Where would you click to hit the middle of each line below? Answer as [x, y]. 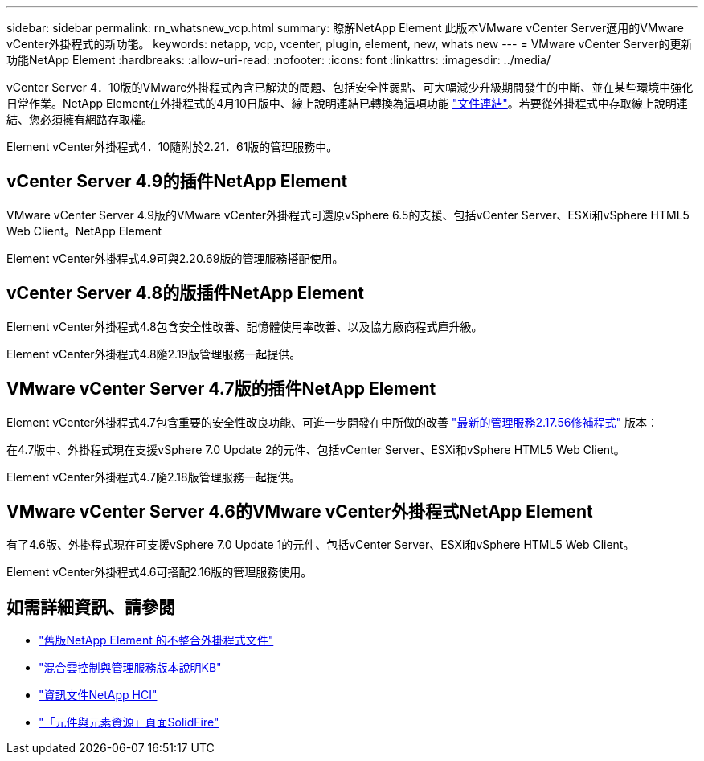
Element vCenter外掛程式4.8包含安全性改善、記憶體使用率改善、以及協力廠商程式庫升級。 [245, 326]
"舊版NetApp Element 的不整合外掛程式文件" [156, 640]
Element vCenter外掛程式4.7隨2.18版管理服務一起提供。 [153, 477]
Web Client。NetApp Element [84, 231]
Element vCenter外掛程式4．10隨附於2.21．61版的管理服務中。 [172, 147]
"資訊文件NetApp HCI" [98, 695]
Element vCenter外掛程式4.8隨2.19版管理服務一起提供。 [154, 354]
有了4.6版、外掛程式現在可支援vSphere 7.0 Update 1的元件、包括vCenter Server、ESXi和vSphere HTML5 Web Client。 [321, 545]
